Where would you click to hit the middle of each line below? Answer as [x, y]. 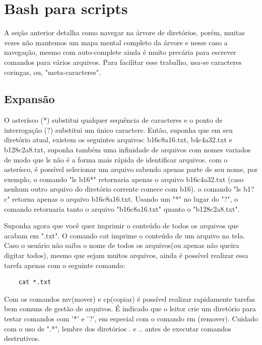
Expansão [29, 99]
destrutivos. [22, 338]
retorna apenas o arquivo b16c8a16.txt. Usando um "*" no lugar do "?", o [125, 199]
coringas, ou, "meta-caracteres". [52, 72]
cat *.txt [35, 282]
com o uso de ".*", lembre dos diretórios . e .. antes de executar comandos [118, 328]
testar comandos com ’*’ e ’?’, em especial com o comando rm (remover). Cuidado [131, 318]
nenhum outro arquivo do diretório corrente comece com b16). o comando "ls [123, 189]
